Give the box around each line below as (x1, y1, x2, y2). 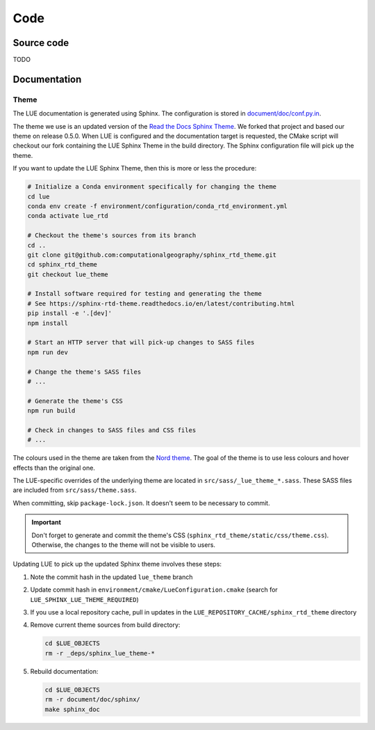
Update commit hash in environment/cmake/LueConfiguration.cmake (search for (30, 585, 278, 594)
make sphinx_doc (44, 705, 101, 713)
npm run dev (27, 348, 69, 356)
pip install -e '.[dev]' (27, 310, 112, 317)
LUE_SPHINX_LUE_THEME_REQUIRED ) (30, 595, 139, 603)
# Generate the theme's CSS (27, 397, 123, 405)
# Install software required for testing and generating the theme (27, 289, 262, 298)
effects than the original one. (12, 463, 95, 472)
